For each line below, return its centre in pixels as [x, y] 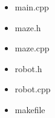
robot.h [28, 68]
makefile [30, 109]
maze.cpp [32, 48]
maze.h [28, 27]
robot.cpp [33, 89]
